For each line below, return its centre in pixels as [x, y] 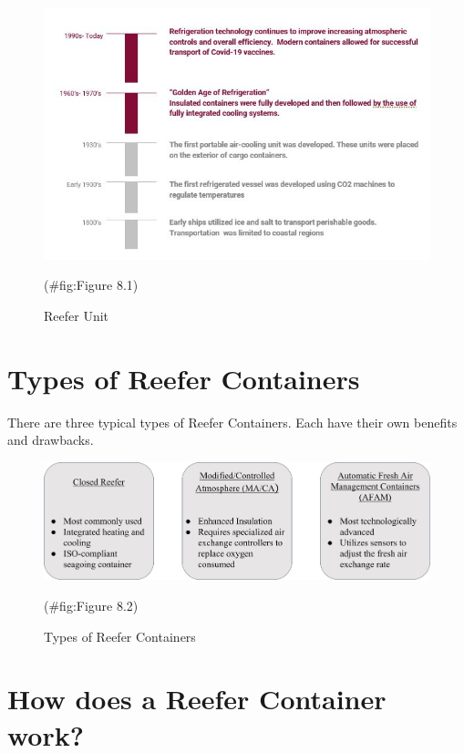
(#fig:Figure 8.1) [91, 285]
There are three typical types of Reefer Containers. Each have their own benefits [232, 422]
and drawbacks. [51, 440]
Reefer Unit [77, 315]
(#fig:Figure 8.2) [91, 605]
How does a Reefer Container [197, 699]
